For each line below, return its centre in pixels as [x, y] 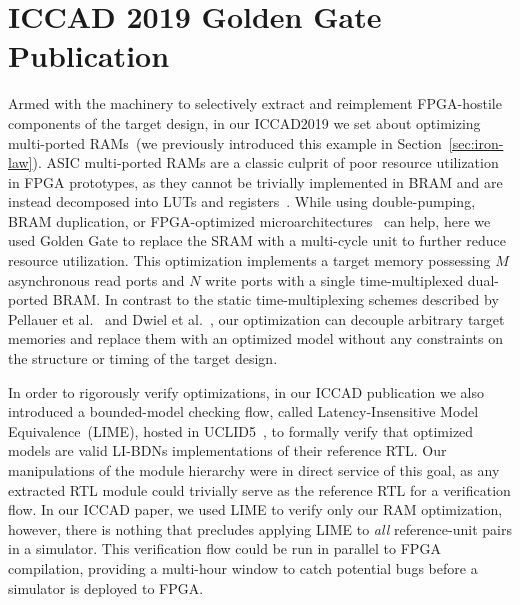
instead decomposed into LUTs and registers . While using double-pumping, [242, 201]
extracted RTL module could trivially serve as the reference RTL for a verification [259, 489]
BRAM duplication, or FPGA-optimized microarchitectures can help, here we [249, 220]
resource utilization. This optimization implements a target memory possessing [249, 260]
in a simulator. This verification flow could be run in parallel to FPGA [224, 548]
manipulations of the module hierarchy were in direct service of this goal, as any [254, 470]
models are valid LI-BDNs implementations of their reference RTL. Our [227, 450]
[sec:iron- [476, 142]
